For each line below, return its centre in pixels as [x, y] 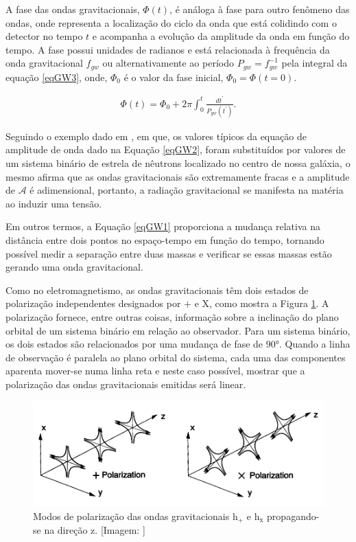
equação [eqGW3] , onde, [57, 77]
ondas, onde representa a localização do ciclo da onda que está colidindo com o [171, 22]
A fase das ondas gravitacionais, [73, 9]
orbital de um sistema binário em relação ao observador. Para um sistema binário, [178, 330]
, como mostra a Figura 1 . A [269, 303]
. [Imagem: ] [120, 530]
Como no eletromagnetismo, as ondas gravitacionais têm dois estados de [157, 290]
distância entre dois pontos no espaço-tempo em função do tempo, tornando [165, 240]
